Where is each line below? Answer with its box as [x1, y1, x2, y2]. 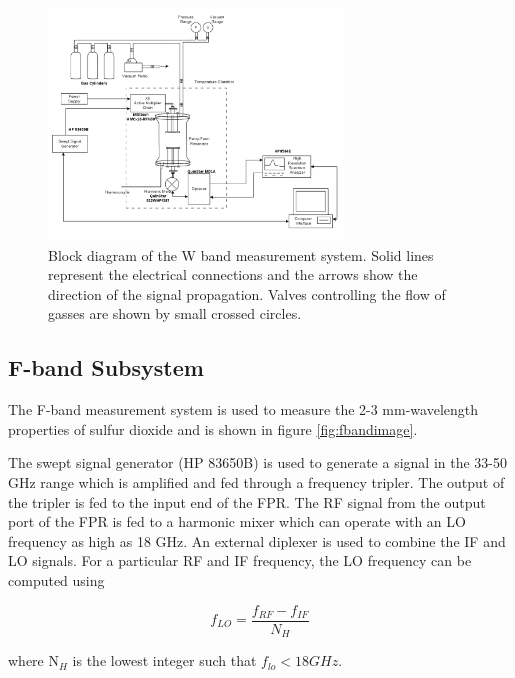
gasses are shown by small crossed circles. [48, 303, 302, 324]
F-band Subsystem [8, 352, 204, 383]
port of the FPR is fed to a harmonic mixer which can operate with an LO [8, 511, 466, 532]
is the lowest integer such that [72, 650, 257, 671]
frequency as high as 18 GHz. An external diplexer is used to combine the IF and [8, 530, 506, 551]
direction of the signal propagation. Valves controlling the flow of [48, 283, 446, 304]
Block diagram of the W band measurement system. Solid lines [48, 244, 434, 265]
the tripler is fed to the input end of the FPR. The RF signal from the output [8, 491, 486, 512]
